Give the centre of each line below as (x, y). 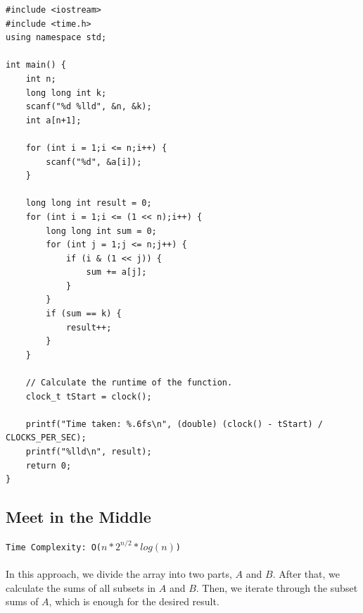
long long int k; (66, 93)
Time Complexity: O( (54, 547)
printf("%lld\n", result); (89, 452)
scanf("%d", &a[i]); (94, 162)
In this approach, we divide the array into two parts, (119, 574)
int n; (41, 79)
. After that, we (306, 574)
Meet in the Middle (78, 517)
